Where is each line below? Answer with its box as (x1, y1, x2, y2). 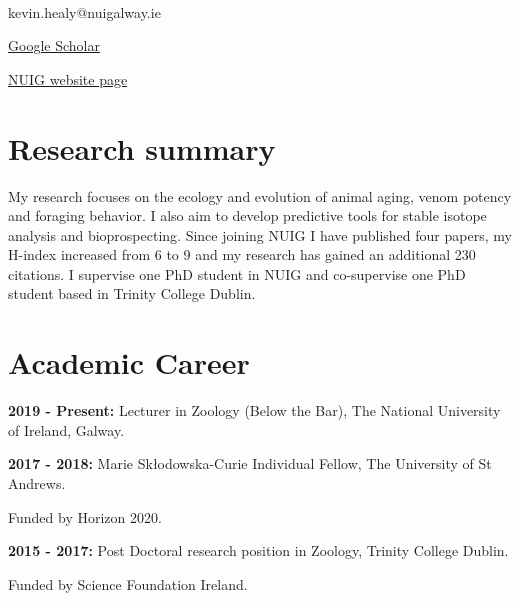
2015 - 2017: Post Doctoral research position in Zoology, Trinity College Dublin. (8, 540, 509, 561)
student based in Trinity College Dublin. (8, 283, 256, 304)
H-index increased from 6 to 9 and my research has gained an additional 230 (8, 244, 476, 265)
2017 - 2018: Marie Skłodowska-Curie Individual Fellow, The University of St (8, 453, 492, 474)
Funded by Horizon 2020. (8, 506, 162, 527)
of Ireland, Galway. (8, 419, 125, 440)
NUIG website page (8, 68, 128, 89)
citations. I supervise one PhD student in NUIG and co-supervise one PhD (8, 263, 466, 284)
